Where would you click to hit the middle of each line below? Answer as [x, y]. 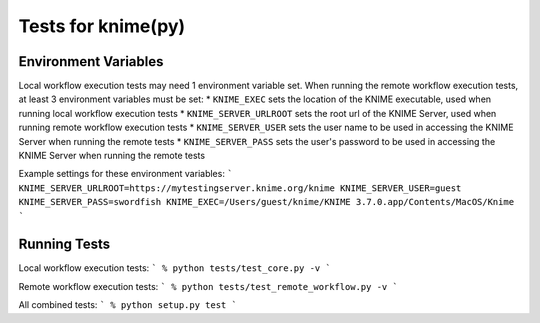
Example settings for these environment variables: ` [126, 174]
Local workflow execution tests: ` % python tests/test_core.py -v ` [175, 268]
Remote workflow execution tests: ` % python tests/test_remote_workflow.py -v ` [208, 286]
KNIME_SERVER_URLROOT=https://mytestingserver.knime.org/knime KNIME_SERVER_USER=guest [240, 188]
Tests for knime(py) [102, 26]
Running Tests [64, 244]
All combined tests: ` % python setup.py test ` [127, 305]
